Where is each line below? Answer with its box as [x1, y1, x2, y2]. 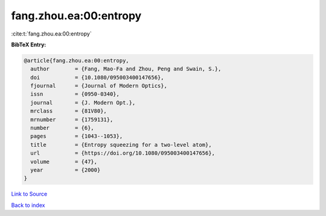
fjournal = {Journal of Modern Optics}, [30, 82, 167, 90]
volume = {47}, [30, 158, 98, 165]
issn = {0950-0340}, [30, 91, 120, 97]
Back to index [11, 202, 45, 209]
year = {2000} [30, 167, 101, 173]
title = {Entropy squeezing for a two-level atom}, [30, 141, 212, 148]
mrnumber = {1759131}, [30, 116, 113, 123]
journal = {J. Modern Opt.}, [30, 99, 136, 106]
